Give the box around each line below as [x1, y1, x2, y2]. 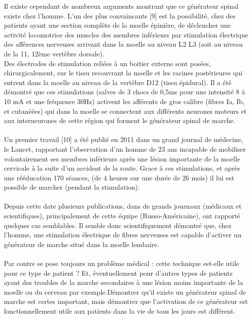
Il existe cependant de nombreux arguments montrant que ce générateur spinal [4, 1, 238, 11]
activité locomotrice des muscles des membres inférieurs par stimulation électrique [4, 29, 248, 39]
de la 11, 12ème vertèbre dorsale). [4, 48, 105, 58]
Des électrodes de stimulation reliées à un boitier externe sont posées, [4, 58, 211, 68]
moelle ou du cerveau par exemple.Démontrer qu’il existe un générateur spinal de [4, 286, 246, 297]
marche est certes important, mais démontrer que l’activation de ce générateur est [4, 296, 248, 306]
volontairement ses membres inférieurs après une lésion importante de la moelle [4, 153, 240, 163]
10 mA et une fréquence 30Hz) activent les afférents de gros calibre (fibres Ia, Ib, [4, 96, 245, 106]
